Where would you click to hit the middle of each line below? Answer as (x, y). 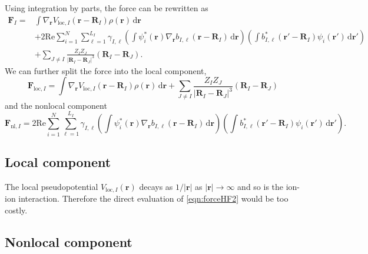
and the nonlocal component (56, 105)
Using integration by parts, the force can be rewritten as (107, 8)
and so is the (261, 186)
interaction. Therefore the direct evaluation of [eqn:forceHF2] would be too (153, 198)
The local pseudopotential (52, 186)
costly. (16, 210)
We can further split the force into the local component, (106, 70)
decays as (156, 186)
